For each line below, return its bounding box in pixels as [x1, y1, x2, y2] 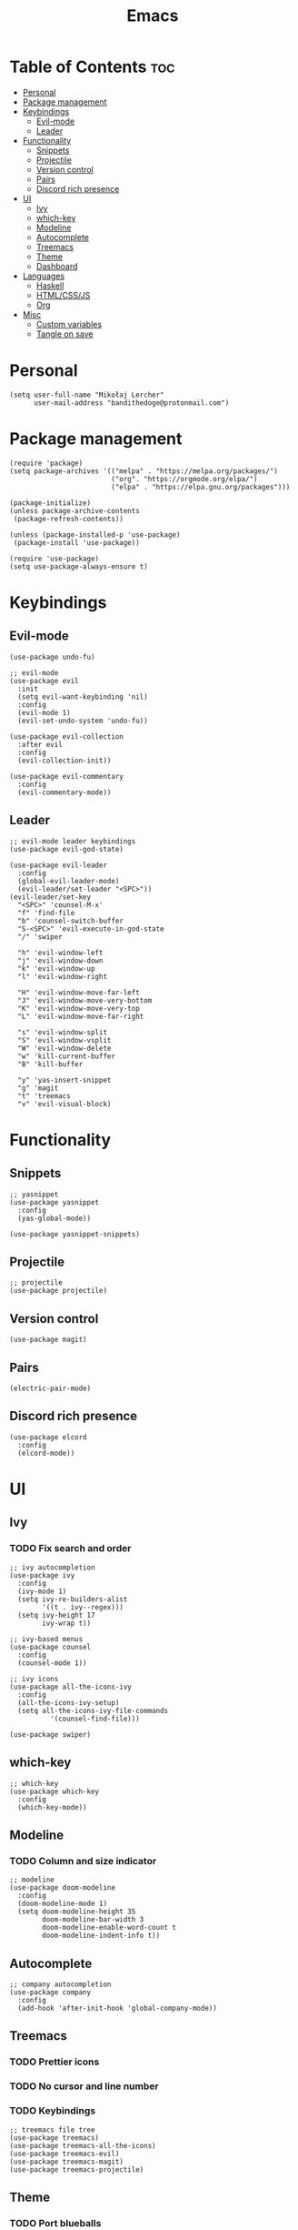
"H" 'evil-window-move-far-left [17, 988, 141, 997]
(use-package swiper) [9, 1730, 92, 1739]
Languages [22, 270, 65, 281]
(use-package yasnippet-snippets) [9, 1229, 141, 1238]
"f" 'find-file [17, 908, 75, 917]
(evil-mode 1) [17, 708, 71, 717]
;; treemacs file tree [9, 2125, 95, 2134]
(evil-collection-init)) [17, 756, 112, 765]
